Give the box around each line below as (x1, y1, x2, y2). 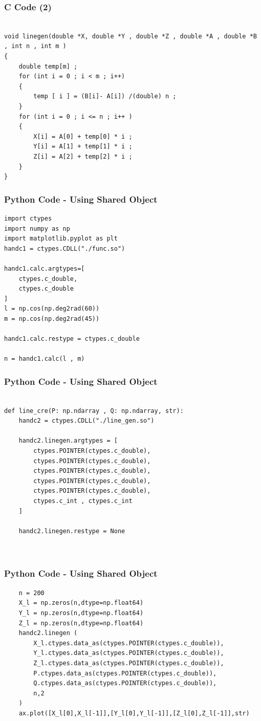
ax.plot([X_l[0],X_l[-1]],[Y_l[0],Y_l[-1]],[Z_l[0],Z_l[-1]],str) (18, 709, 250, 717)
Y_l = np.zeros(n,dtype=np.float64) (18, 609, 144, 617)
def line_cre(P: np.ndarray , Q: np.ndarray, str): (4, 407, 184, 414)
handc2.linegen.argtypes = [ (18, 437, 118, 445)
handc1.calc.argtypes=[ (4, 265, 85, 272)
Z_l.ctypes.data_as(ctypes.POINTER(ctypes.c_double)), (33, 659, 224, 667)
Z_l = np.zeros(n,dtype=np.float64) (18, 619, 144, 627)
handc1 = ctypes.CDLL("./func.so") (4, 245, 125, 252)
